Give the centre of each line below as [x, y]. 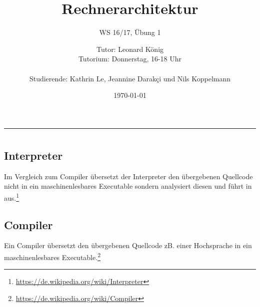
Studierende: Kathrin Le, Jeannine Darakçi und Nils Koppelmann [130, 78]
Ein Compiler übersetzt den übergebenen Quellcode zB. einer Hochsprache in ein [128, 245]
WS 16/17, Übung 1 [130, 32]
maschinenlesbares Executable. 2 [52, 256]
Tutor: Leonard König [130, 49]
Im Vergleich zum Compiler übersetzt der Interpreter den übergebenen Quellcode [128, 176]
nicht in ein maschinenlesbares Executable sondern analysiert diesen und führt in [128, 186]
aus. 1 [12, 197]
